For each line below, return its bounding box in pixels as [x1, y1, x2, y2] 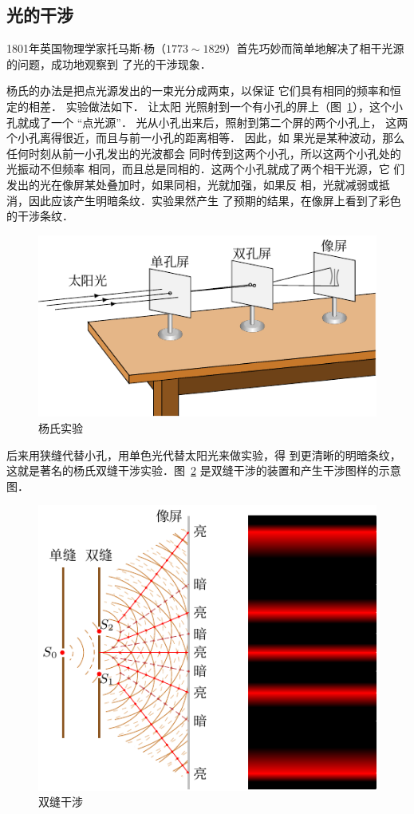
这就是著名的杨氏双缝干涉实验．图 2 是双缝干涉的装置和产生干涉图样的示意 [6, 462, 401, 479]
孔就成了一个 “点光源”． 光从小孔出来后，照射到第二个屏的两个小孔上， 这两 [6, 113, 408, 130]
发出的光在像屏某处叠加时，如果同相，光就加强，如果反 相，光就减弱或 [6, 176, 379, 192]
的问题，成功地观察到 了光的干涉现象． [6, 55, 211, 72]
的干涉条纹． [6, 207, 73, 224]
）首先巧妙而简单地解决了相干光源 [225, 40, 404, 57]
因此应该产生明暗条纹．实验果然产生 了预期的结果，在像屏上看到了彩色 [28, 192, 401, 208]
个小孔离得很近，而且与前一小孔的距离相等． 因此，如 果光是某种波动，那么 [6, 129, 405, 146]
